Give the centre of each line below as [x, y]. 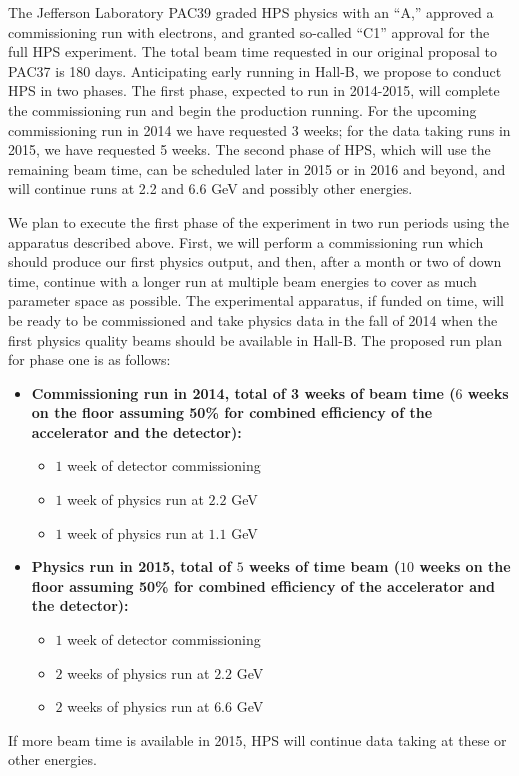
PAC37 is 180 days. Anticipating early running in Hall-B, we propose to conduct [255, 70]
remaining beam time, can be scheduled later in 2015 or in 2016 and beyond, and [257, 168]
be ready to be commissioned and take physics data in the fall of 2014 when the [253, 319]
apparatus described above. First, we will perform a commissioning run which [246, 241]
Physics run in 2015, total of [131, 566]
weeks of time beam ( [325, 566]
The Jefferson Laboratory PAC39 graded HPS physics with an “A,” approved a [251, 12]
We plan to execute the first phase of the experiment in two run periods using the [258, 221]
